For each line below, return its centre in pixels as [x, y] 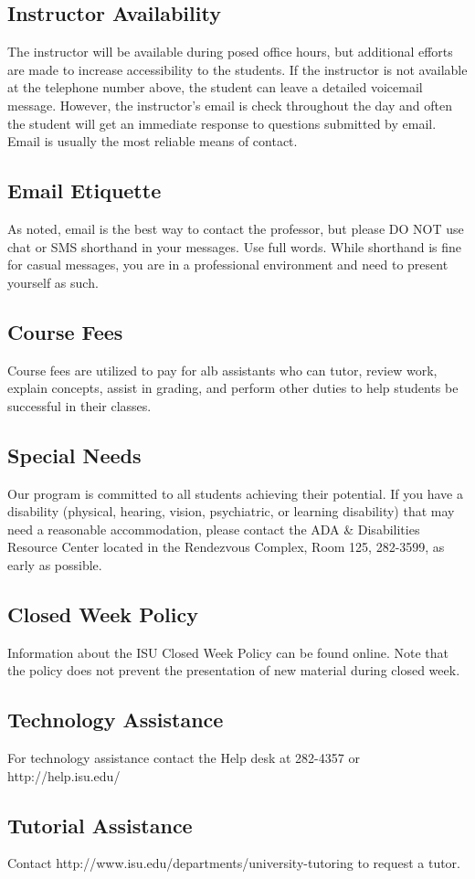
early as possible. [55, 564]
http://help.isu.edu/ [64, 775]
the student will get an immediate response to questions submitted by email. [222, 123]
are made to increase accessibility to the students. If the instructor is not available [237, 69]
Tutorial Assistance [100, 825]
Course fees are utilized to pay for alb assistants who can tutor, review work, [222, 370]
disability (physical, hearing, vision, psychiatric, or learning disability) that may [231, 511]
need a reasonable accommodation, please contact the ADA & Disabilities [214, 529]
